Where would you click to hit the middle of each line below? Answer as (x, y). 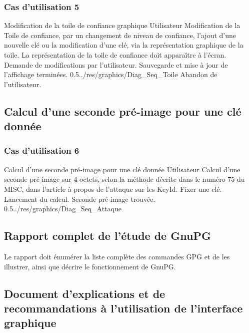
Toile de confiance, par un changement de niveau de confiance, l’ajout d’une (120, 35)
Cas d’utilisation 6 (42, 150)
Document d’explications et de (85, 293)
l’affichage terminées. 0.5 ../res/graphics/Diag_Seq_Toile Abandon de (111, 74)
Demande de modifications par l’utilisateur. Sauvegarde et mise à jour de (116, 64)
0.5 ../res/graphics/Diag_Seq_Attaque (63, 209)
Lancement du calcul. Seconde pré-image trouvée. (80, 199)
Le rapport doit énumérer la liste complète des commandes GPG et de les (117, 256)
